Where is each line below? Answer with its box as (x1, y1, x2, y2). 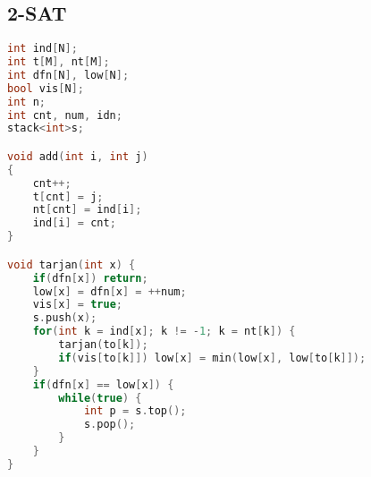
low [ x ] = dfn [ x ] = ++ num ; (32, 285, 187, 298)
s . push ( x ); (32, 311, 97, 325)
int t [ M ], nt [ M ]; (7, 55, 110, 69)
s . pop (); (83, 418, 136, 431)
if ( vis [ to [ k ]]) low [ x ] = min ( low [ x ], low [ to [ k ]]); (58, 351, 367, 364)
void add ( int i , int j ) (7, 149, 148, 163)
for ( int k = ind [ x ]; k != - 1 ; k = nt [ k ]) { (32, 325, 296, 338)
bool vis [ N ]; (7, 81, 84, 95)
